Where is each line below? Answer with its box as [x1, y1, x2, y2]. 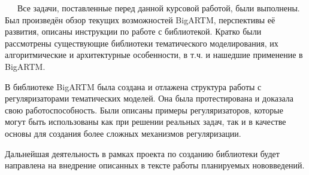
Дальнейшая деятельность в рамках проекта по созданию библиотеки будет [5, 147, 280, 159]
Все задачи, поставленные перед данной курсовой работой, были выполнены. [17, 2, 300, 14]
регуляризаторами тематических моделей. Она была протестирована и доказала [5, 92, 294, 105]
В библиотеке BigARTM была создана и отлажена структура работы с [5, 80, 262, 93]
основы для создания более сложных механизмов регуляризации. [5, 127, 241, 139]
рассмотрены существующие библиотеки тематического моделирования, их [5, 36, 278, 49]
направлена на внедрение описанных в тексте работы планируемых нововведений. [5, 159, 305, 171]
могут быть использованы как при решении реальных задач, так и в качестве [5, 115, 286, 128]
